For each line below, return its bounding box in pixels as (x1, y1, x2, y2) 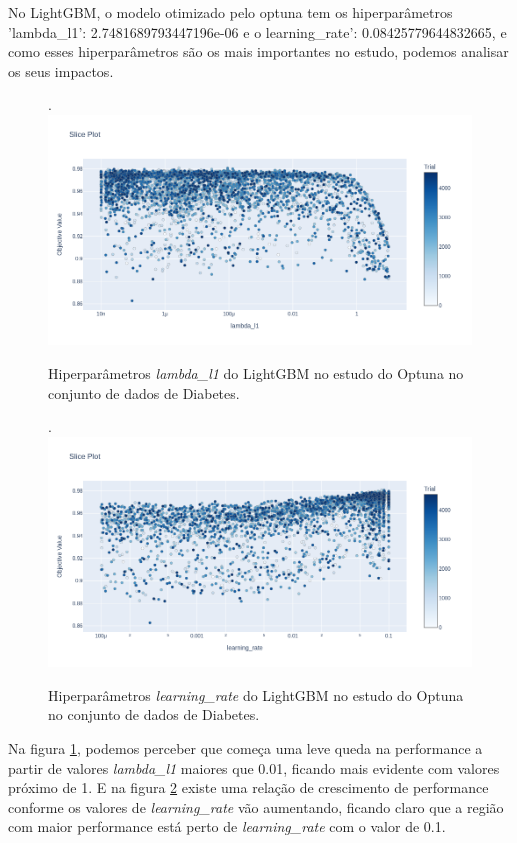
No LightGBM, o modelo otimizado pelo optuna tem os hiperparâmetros (8, 2, 453, 22)
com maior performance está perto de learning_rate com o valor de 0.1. (8, 816, 446, 837)
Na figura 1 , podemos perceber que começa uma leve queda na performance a (8, 737, 483, 758)
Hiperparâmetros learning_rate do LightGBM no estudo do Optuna (48, 684, 464, 705)
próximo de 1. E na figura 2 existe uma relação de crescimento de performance (8, 777, 489, 798)
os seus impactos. (8, 60, 114, 81)
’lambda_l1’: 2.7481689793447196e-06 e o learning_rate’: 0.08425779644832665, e (8, 21, 507, 42)
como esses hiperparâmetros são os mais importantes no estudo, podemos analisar (8, 41, 509, 62)
